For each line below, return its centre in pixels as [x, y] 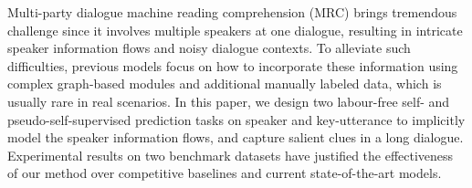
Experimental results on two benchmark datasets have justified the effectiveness [231, 155]
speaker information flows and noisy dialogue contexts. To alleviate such [209, 48]
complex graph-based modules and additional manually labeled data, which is [225, 84]
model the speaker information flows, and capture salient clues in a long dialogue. [236, 137]
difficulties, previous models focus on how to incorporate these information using [233, 65]
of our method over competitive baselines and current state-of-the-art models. [225, 173]
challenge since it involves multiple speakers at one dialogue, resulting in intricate [235, 30]
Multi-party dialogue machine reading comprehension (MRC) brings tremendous [232, 12]
